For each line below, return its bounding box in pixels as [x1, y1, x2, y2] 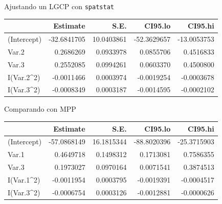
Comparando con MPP [4, 104, 76, 114]
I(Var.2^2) [8, 71, 40, 82]
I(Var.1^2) [8, 174, 40, 185]
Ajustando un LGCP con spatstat [4, 1, 114, 11]
